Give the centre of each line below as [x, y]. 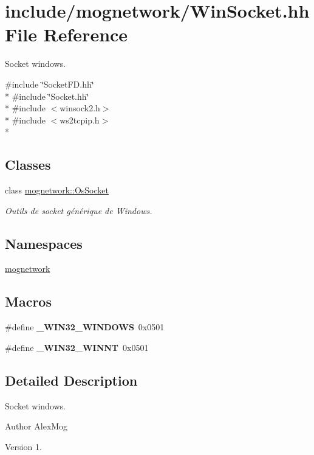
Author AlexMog [36, 426]
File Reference [67, 34]
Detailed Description [71, 380]
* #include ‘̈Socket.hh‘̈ [47, 96]
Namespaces [44, 243]
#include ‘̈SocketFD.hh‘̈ [49, 84]
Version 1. [23, 446]
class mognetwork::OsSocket [57, 190]
